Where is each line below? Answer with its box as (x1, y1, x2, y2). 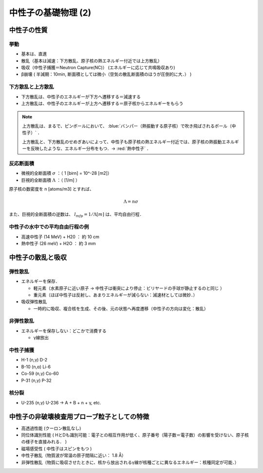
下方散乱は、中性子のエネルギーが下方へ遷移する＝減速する (21, 94, 141, 99)
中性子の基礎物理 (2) (9, 7, 92, 18)
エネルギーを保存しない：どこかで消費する (21, 328, 107, 334)
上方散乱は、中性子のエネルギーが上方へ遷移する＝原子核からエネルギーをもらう (21, 100, 184, 107)
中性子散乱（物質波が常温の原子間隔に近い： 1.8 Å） (21, 453, 126, 458)
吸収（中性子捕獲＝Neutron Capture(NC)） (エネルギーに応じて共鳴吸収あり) (21, 65, 175, 71)
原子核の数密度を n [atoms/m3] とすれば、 (9, 186, 94, 192)
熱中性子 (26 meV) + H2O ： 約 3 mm (21, 241, 96, 246)
